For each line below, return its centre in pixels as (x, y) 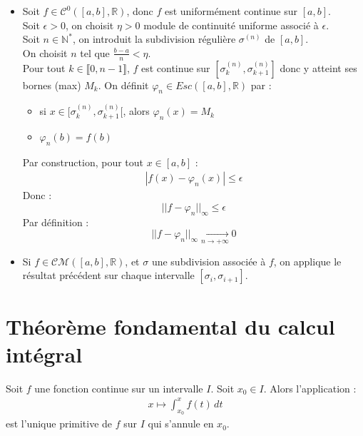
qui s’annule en (181, 424)
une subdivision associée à (209, 261)
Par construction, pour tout (83, 162)
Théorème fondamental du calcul (170, 326)
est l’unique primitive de (59, 424)
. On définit (123, 85)
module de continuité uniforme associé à (231, 25)
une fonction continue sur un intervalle (119, 388)
